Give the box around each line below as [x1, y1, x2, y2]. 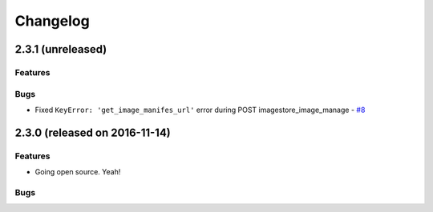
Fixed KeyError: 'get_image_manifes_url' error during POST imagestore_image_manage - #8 [34, 105, 366, 114]
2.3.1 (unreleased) [14, 42, 107, 56]
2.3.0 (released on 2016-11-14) [14, 126, 172, 139]
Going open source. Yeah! [34, 167, 121, 177]
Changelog [14, 12, 90, 30]
